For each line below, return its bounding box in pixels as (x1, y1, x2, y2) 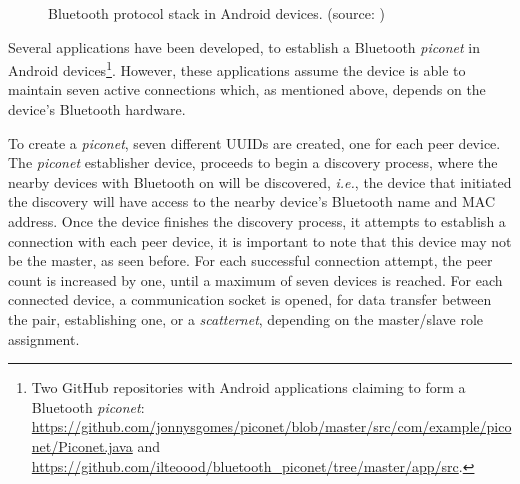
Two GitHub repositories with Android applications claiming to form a (31, 377, 466, 398)
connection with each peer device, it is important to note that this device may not (8, 230, 512, 251)
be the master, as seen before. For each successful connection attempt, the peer (8, 250, 493, 271)
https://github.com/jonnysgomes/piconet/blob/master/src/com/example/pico (31, 416, 512, 437)
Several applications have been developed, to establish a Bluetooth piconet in (8, 36, 480, 57)
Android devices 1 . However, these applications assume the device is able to (8, 57, 466, 80)
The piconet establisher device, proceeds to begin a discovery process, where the (8, 152, 498, 173)
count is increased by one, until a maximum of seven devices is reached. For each (8, 269, 503, 290)
